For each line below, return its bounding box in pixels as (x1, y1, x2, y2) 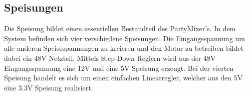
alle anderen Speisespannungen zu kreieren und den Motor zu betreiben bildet (4, 43, 243, 53)
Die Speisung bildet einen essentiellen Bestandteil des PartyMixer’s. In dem (4, 23, 236, 34)
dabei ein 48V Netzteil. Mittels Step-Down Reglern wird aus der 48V (4, 52, 216, 63)
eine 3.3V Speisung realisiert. (4, 82, 93, 92)
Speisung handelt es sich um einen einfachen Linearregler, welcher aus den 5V (4, 72, 243, 83)
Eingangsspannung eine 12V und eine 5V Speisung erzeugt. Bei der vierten (4, 62, 234, 73)
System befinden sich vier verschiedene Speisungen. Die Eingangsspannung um (4, 33, 245, 43)
